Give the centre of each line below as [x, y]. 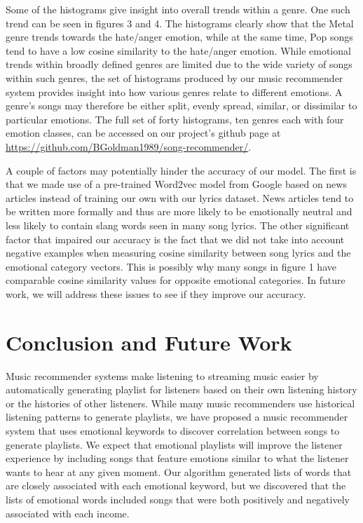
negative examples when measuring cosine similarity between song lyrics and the [178, 253]
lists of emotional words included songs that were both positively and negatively [178, 499]
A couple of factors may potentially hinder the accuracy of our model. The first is [181, 170]
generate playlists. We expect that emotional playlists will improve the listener [174, 444]
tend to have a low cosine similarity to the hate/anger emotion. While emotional [178, 50]
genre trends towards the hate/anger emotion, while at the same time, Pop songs [179, 37]
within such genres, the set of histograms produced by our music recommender [174, 77]
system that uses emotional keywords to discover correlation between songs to [173, 430]
